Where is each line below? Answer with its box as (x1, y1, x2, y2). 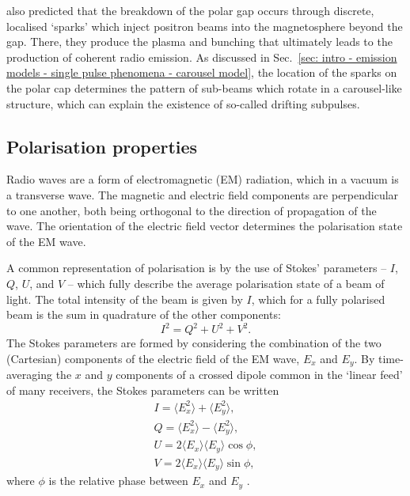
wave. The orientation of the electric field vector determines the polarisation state (6, 218, 403, 234)
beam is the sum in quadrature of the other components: (6, 306, 281, 323)
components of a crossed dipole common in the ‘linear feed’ (116, 366, 403, 383)
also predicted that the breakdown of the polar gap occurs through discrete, (6, 2, 374, 18)
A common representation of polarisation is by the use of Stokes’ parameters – (6, 259, 387, 276)
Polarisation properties (6, 134, 198, 158)
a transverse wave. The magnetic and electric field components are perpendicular (6, 186, 399, 203)
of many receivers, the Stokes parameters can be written (6, 381, 279, 398)
